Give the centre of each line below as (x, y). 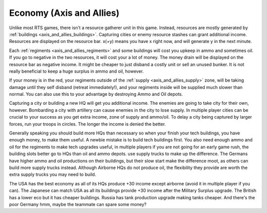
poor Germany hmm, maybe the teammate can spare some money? (78, 204)
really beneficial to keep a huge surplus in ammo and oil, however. (76, 71)
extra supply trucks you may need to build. (53, 174)
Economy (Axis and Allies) (64, 13)
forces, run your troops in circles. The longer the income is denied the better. (88, 124)
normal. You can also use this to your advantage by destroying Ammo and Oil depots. (96, 94)
